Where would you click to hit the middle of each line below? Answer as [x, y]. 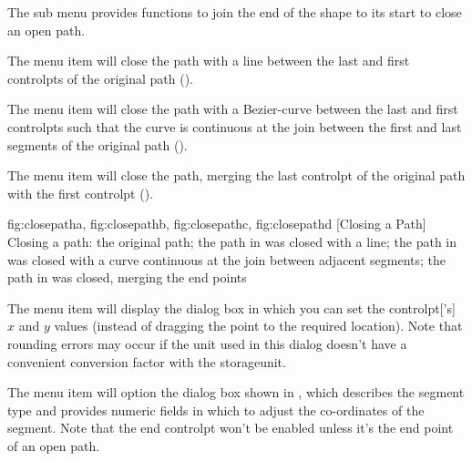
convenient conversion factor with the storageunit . [147, 361]
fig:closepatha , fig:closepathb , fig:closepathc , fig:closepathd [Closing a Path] [217, 224]
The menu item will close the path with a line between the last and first [209, 61]
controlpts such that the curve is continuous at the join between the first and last [235, 126]
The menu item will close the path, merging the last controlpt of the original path [236, 175]
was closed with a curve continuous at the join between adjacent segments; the [227, 259]
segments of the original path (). [97, 144]
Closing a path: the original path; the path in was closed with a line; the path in [232, 241]
